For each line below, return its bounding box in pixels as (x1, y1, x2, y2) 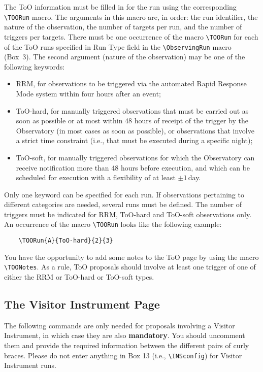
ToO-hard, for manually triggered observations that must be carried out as (16, 105, 249, 116)
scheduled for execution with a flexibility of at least (16, 172, 176, 183)
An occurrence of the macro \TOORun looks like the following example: (4, 219, 222, 229)
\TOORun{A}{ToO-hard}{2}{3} (18, 237, 113, 245)
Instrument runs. (4, 360, 56, 370)
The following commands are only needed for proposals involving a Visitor (4, 320, 235, 330)
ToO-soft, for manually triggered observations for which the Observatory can (16, 152, 255, 162)
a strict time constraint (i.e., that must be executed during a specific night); (16, 135, 253, 146)
